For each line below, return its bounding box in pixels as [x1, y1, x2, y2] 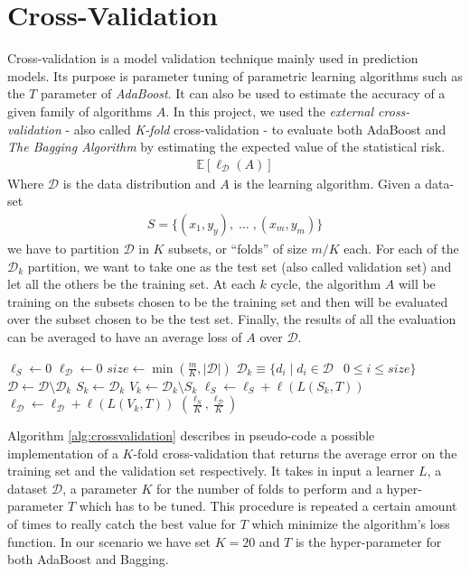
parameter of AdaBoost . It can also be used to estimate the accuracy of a [40, 84, 446, 103]
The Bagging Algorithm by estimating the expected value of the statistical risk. [7, 137, 446, 156]
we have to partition [7, 238, 119, 257]
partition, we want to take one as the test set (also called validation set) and [27, 256, 452, 275]
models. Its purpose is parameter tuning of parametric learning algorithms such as [7, 66, 463, 85]
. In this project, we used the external [165, 101, 374, 120]
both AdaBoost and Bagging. [7, 550, 169, 569]
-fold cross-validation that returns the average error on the [133, 443, 457, 462]
